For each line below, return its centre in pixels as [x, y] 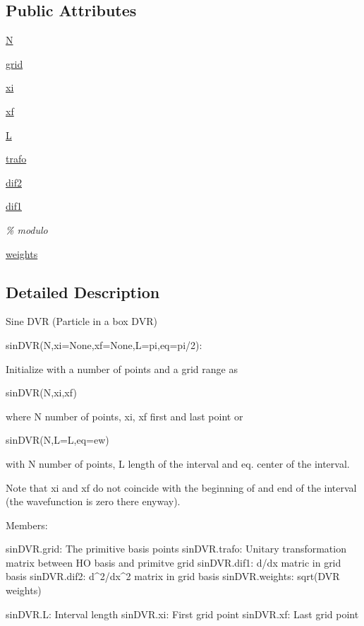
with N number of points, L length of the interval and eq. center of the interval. [178, 463]
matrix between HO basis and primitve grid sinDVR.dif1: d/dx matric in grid [174, 562]
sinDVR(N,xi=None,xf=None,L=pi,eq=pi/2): [104, 344]
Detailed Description [83, 291]
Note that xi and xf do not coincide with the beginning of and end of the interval [181, 487]
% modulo [27, 229]
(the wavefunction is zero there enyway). [93, 501]
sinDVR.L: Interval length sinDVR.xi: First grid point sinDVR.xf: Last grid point [182, 614]
